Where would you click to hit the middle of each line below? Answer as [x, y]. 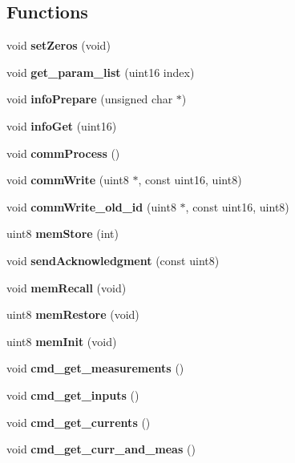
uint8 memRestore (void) [73, 314]
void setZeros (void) [59, 45]
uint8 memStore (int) [63, 234]
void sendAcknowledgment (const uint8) [113, 260]
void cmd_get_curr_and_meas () [101, 449]
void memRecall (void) [67, 287]
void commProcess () [63, 153]
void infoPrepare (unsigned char [90, 99]
